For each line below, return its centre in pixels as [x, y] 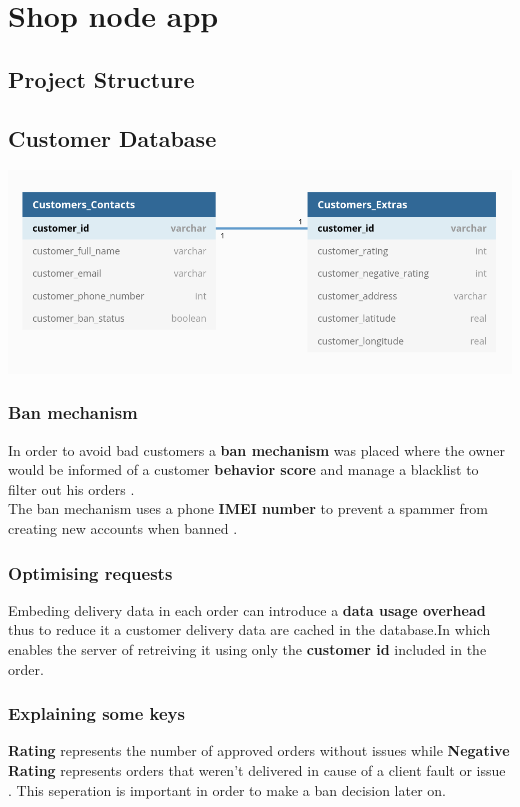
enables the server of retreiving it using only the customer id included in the [247, 649]
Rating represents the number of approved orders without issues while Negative [259, 750]
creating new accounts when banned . [123, 528]
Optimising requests [90, 572]
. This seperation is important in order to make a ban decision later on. [227, 789]
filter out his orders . [71, 488]
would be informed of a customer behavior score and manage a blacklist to [243, 469]
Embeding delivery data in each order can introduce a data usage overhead [247, 609]
